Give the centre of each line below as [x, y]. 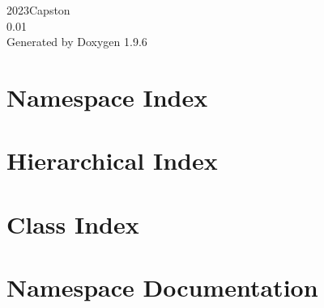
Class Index [73, 224]
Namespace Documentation [162, 287]
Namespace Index [107, 97]
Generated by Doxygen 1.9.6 [77, 42]
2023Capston [38, 10]
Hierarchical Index [112, 160]
